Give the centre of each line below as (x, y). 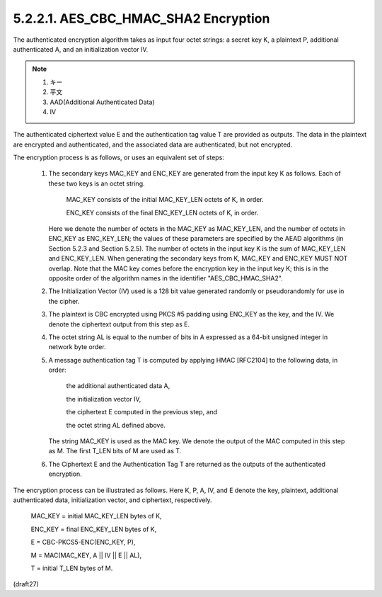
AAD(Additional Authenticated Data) (102, 102)
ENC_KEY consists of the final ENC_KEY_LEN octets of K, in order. (162, 212)
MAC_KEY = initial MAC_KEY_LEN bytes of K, (96, 516)
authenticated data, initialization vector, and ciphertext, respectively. (112, 500)
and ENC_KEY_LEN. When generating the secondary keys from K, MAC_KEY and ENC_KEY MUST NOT (198, 258)
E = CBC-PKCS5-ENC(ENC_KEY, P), (83, 542)
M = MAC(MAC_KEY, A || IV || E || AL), (86, 555)
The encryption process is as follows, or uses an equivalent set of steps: (118, 158)
